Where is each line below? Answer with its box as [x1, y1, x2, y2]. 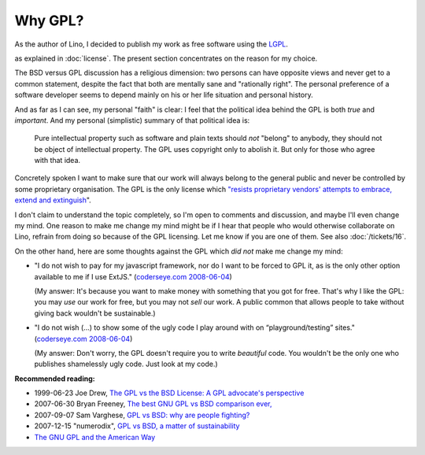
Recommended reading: [14, 374, 95, 383]
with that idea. [34, 156, 81, 165]
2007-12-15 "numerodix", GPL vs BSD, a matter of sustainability [34, 421, 240, 431]
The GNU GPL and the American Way [34, 432, 156, 442]
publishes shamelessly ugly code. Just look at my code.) [34, 359, 218, 369]
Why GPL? [14, 12, 84, 29]
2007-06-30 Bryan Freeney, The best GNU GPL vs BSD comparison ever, [34, 399, 272, 409]
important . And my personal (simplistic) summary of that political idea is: [14, 115, 250, 125]
